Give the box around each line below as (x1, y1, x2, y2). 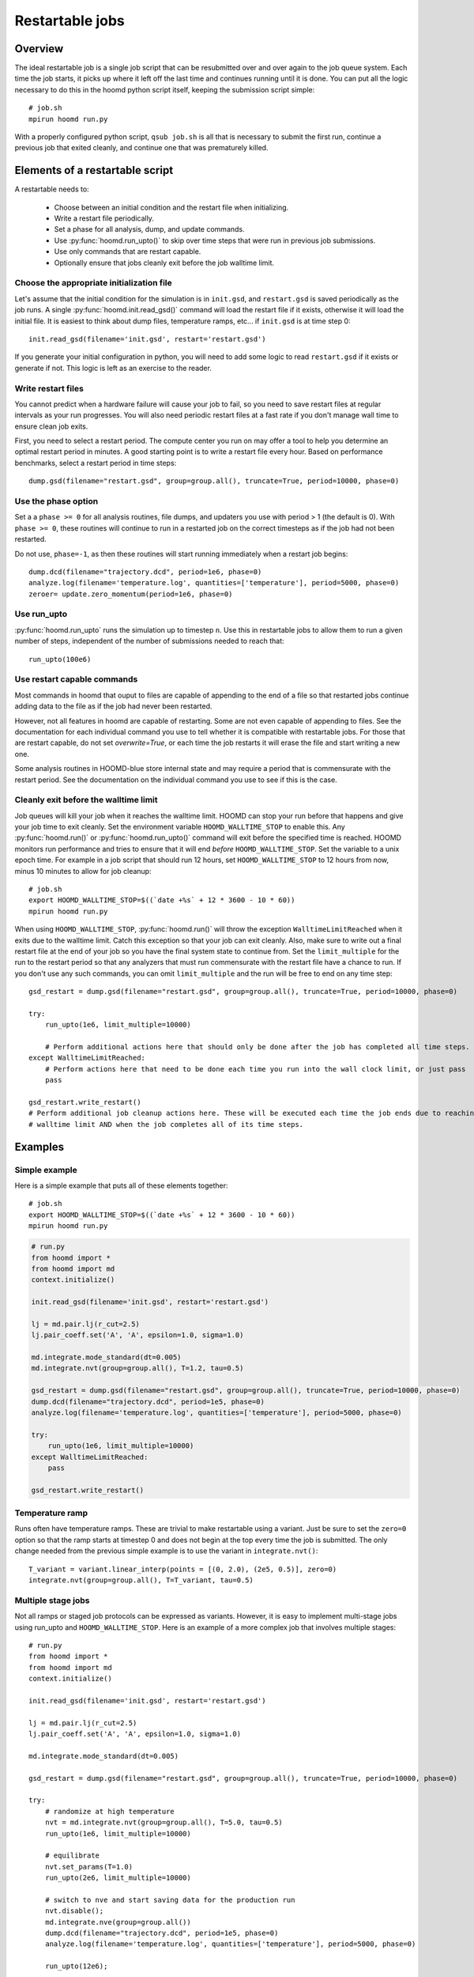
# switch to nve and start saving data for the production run (44, 1895, 295, 1904)
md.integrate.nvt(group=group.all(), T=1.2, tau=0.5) (31, 1364, 244, 1373)
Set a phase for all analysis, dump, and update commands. (54, 225, 245, 234)
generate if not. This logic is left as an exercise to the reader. (14, 363, 213, 372)
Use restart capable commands (14, 674, 138, 685)
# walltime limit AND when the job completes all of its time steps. (28, 1120, 304, 1128)
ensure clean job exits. (14, 421, 88, 431)
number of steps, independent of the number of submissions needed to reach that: (14, 637, 284, 646)
